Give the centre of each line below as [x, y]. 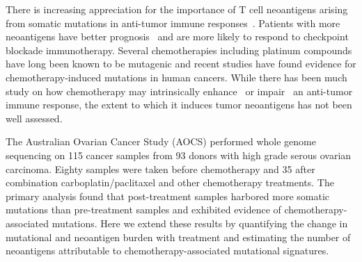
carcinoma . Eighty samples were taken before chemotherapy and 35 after [160, 169]
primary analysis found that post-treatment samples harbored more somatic [168, 196]
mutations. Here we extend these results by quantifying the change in [200, 223]
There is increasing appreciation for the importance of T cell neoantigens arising [177, 9]
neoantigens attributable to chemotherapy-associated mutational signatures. [167, 251]
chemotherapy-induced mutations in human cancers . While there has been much [176, 77]
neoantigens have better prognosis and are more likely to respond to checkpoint [177, 36]
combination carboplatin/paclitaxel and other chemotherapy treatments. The [170, 182]
